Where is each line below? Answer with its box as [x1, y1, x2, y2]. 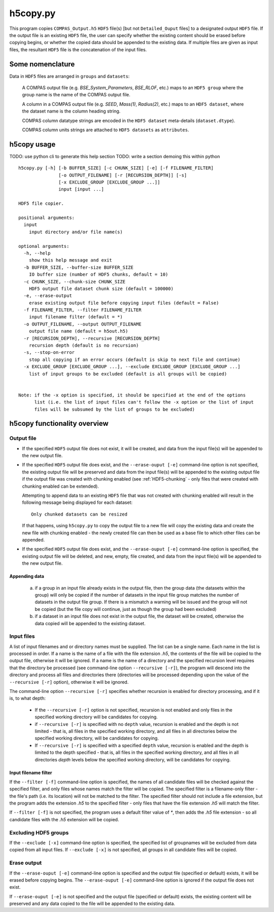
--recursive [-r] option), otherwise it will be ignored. [9, 679, 129, 685]
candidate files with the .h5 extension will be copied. [9, 816, 119, 822]
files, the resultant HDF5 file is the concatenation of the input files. [9, 46, 147, 53]
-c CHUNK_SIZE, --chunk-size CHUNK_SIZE [23, 279, 126, 284]
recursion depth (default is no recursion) [28, 343, 139, 348]
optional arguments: [18, 243, 70, 249]
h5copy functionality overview [9, 419, 109, 428]
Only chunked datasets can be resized [31, 511, 128, 517]
